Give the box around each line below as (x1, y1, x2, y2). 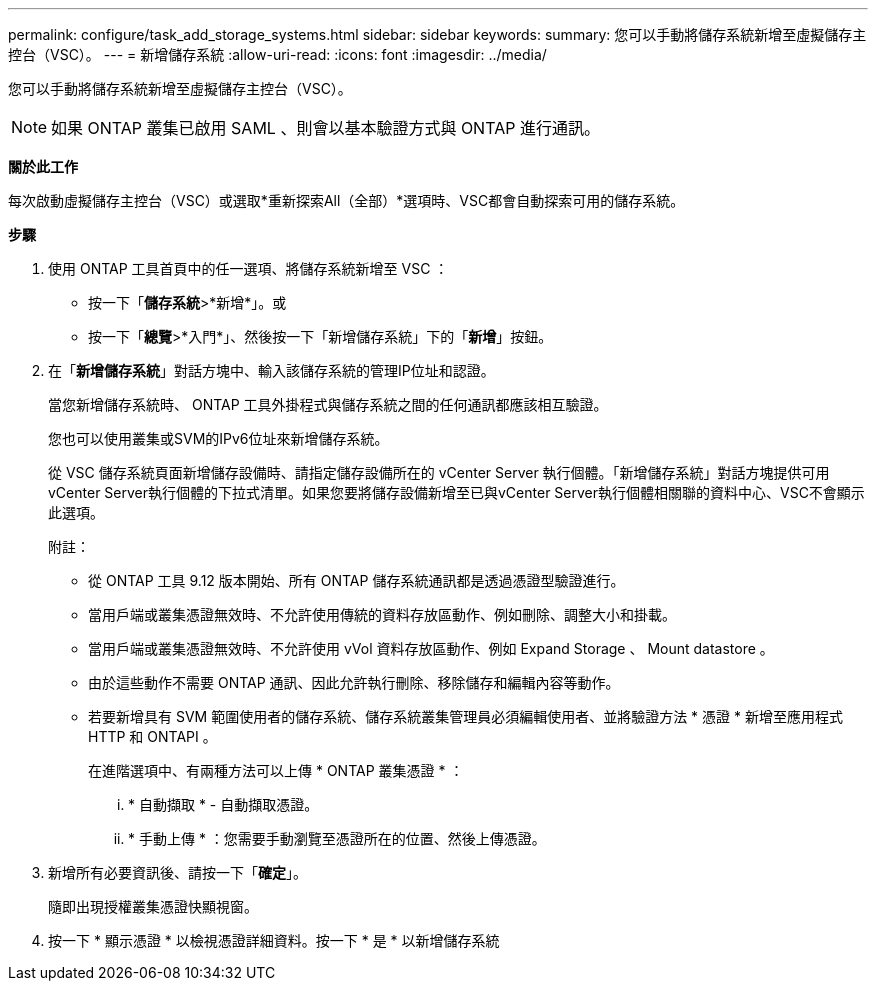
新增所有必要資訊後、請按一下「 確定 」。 (48, 864, 307, 881)
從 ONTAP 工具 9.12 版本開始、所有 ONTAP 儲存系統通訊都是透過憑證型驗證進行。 (88, 572, 625, 589)
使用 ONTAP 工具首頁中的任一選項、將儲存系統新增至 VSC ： (48, 260, 449, 277)
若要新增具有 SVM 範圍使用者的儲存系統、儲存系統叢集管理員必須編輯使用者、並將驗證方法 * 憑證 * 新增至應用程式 (88, 708, 843, 725)
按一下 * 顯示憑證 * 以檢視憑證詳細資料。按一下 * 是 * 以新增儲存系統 (48, 932, 500, 949)
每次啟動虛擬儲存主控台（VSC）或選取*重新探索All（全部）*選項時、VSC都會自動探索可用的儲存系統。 (8, 192, 685, 209)
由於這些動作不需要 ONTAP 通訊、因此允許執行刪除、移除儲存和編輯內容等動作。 (88, 674, 620, 691)
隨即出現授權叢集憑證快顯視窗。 (48, 898, 258, 915)
